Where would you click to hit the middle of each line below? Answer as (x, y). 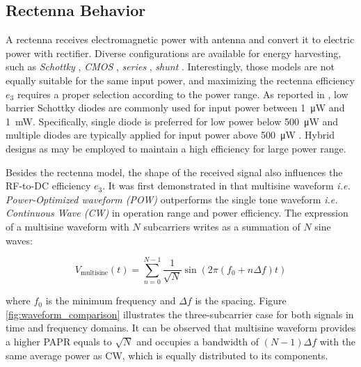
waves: (19, 240)
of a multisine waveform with (67, 226)
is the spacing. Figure (241, 300)
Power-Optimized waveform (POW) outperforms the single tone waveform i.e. (172, 199)
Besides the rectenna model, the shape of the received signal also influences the (174, 172)
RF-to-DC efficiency (48, 186)
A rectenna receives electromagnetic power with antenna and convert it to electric (180, 39)
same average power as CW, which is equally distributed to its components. (167, 355)
